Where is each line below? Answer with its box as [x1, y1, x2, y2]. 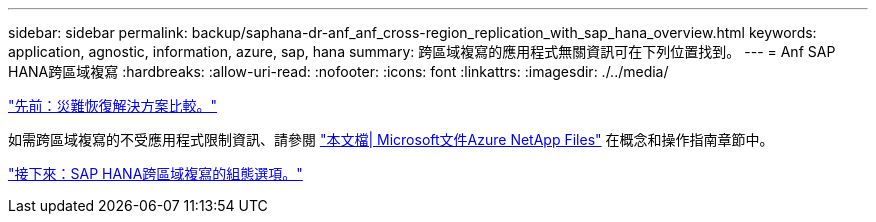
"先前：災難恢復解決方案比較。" [8, 97, 218, 114]
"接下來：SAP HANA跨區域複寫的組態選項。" [8, 165, 303, 182]
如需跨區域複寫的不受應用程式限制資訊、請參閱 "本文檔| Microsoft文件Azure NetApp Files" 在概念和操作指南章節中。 [8, 131, 774, 148]
